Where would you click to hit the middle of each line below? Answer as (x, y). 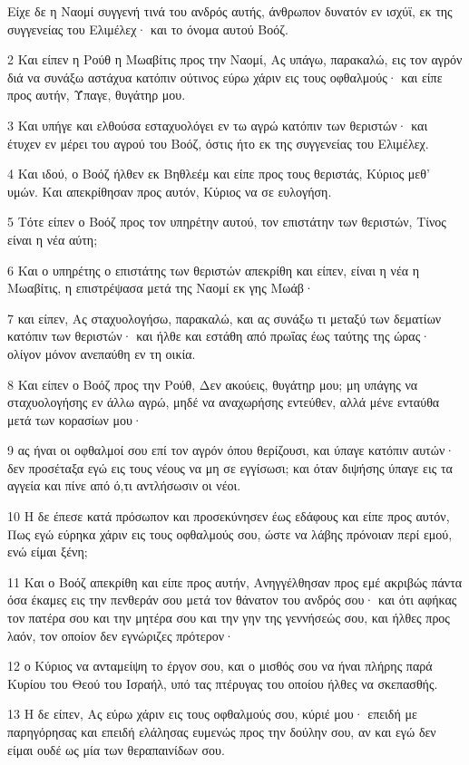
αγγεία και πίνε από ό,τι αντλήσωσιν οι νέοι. (124, 485)
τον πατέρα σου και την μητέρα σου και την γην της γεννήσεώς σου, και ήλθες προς (229, 618)
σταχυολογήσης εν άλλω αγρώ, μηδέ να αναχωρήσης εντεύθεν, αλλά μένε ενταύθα (224, 402)
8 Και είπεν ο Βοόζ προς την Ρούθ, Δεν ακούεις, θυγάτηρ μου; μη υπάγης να (213, 384)
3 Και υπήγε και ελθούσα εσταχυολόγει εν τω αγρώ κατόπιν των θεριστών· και (218, 125)
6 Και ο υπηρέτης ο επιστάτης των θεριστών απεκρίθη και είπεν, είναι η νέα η (214, 270)
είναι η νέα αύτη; (53, 239)
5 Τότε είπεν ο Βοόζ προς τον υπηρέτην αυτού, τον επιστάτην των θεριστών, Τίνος (227, 222)
